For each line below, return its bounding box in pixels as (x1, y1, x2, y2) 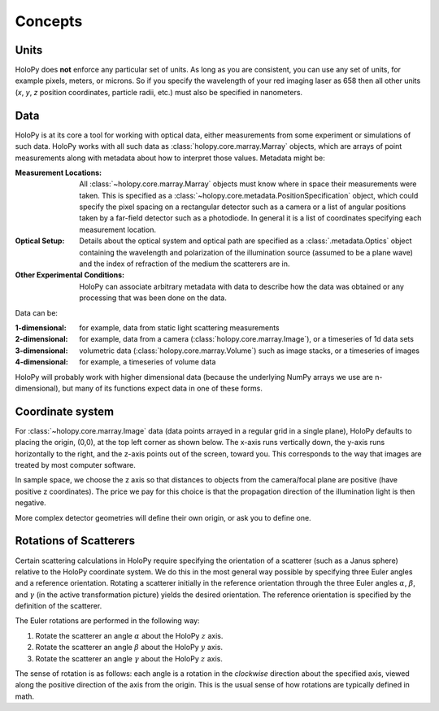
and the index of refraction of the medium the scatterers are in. (79, 259, 290, 268)
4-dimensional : (15, 357, 69, 367)
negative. (15, 498, 46, 508)
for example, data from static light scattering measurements (79, 323, 280, 333)
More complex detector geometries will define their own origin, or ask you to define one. (15, 513, 312, 522)
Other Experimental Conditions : (15, 270, 125, 280)
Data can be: (15, 308, 59, 317)
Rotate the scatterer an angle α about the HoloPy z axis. (35, 630, 224, 640)
